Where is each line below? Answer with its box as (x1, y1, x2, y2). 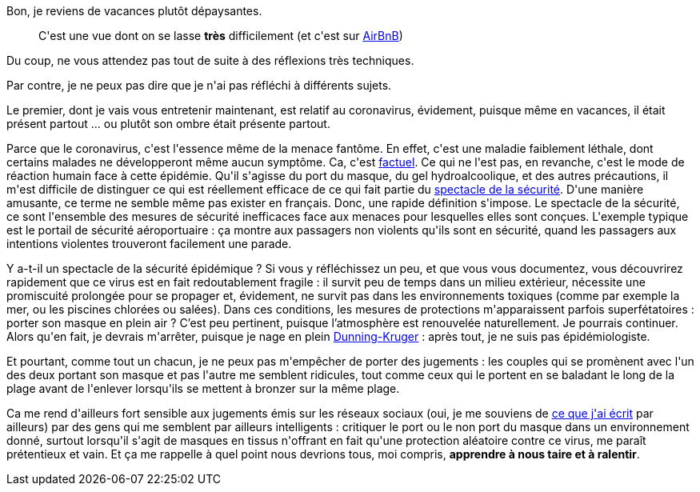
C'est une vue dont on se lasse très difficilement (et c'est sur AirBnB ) (38, 29, 403, 42)
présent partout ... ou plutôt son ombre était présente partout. (6, 117, 330, 130)
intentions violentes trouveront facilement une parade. (6, 237, 292, 250)
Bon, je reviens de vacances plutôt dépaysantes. (6, 4, 262, 18)
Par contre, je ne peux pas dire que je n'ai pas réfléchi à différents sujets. (6, 78, 392, 92)
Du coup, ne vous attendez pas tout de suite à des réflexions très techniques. (6, 54, 414, 67)
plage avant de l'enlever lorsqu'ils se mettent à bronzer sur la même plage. (6, 382, 400, 395)
